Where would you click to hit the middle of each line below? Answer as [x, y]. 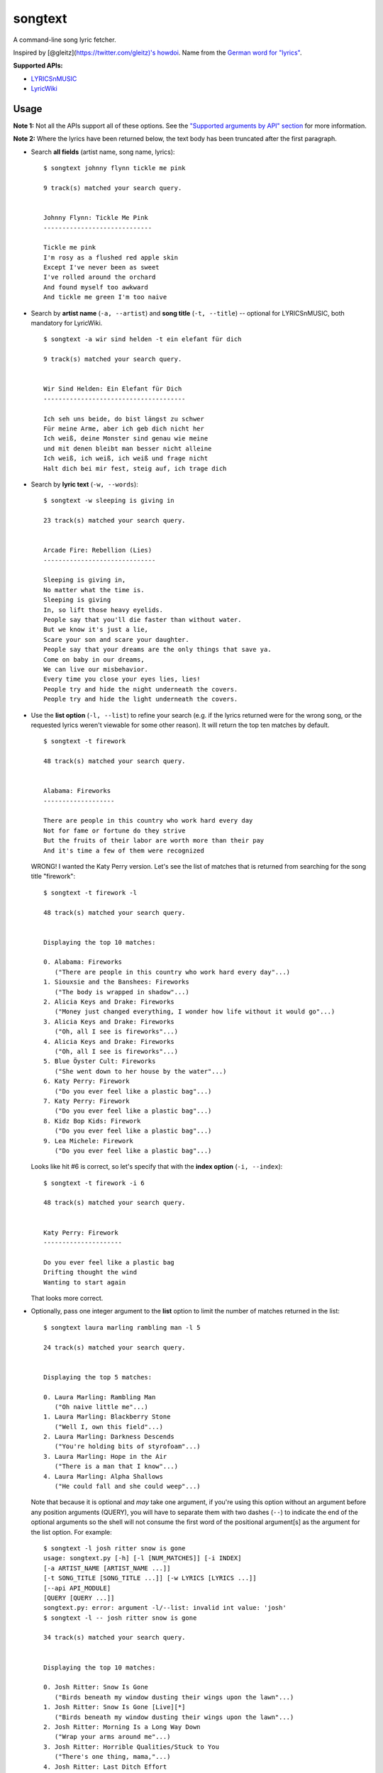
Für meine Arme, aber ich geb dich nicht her [124, 428]
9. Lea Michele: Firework [89, 1141]
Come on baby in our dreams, [94, 659]
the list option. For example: [72, 1532]
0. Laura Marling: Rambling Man [100, 1397]
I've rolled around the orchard [100, 277]
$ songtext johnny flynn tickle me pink [115, 168]
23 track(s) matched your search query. [115, 521]
